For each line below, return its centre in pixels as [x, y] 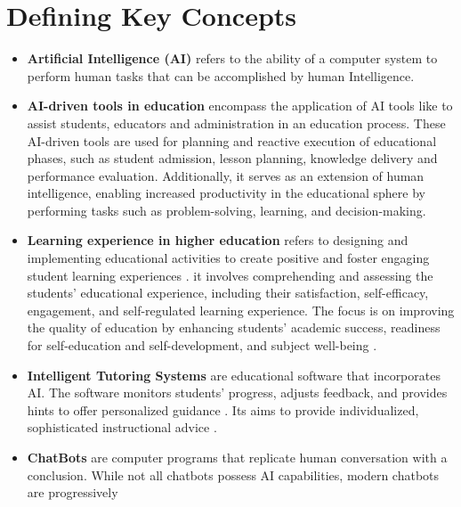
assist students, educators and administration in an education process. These [236, 123]
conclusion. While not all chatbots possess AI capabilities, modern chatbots [233, 474]
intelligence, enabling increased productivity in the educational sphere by [226, 193]
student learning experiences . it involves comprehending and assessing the [230, 275]
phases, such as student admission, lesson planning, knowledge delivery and [232, 158]
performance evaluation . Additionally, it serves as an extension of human [226, 175]
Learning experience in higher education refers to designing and [218, 240]
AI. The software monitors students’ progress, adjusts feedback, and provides [237, 393]
